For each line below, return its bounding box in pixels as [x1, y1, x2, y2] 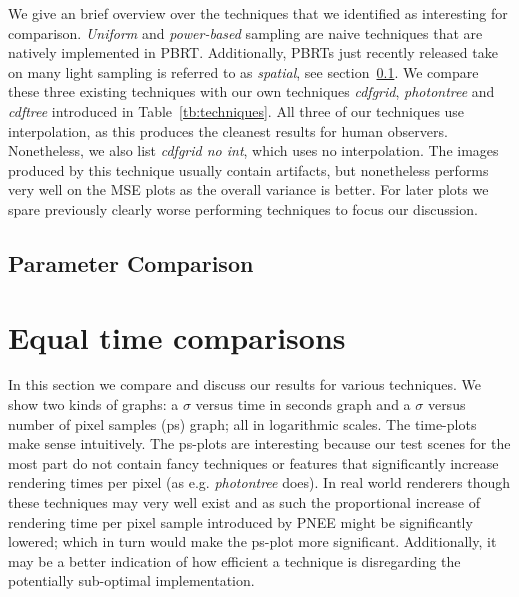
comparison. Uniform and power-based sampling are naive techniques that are [8, 22, 483, 43]
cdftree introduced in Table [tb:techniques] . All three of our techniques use [8, 100, 465, 121]
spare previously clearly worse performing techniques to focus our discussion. [8, 198, 478, 219]
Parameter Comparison [8, 247, 254, 278]
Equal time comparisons [8, 316, 346, 357]
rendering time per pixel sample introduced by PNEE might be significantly [8, 511, 473, 532]
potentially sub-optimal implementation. [8, 570, 255, 591]
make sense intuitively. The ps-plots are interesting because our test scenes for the [8, 433, 511, 454]
